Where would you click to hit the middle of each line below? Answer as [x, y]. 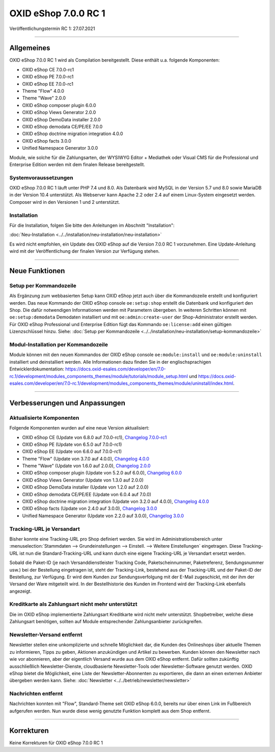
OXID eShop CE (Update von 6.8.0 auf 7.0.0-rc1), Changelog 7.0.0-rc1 [94, 437]
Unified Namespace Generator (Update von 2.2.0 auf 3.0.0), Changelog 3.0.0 [103, 516]
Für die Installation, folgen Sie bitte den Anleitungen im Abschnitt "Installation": [92, 225]
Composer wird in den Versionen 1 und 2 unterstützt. [65, 202]
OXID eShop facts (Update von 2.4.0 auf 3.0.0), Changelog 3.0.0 [90, 508]
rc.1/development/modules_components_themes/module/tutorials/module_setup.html [99, 376]
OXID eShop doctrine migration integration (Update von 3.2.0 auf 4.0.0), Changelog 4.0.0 [116, 501]
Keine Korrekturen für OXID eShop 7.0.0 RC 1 [56, 743]
